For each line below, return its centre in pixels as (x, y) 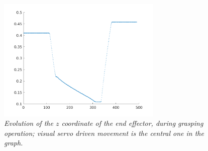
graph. (14, 143)
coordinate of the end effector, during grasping (132, 123)
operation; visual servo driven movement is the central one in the (104, 133)
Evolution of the (29, 123)
